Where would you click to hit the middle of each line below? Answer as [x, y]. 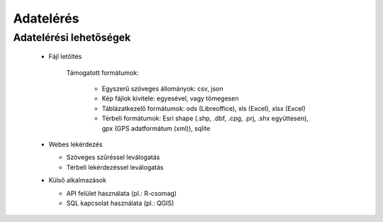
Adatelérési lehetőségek [72, 37]
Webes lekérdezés [76, 144]
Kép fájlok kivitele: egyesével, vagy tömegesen [170, 98]
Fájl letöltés [65, 57]
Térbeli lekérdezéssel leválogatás [115, 167]
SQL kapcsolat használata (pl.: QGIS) [120, 203]
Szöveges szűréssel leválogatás [113, 157]
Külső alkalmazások [77, 180]
